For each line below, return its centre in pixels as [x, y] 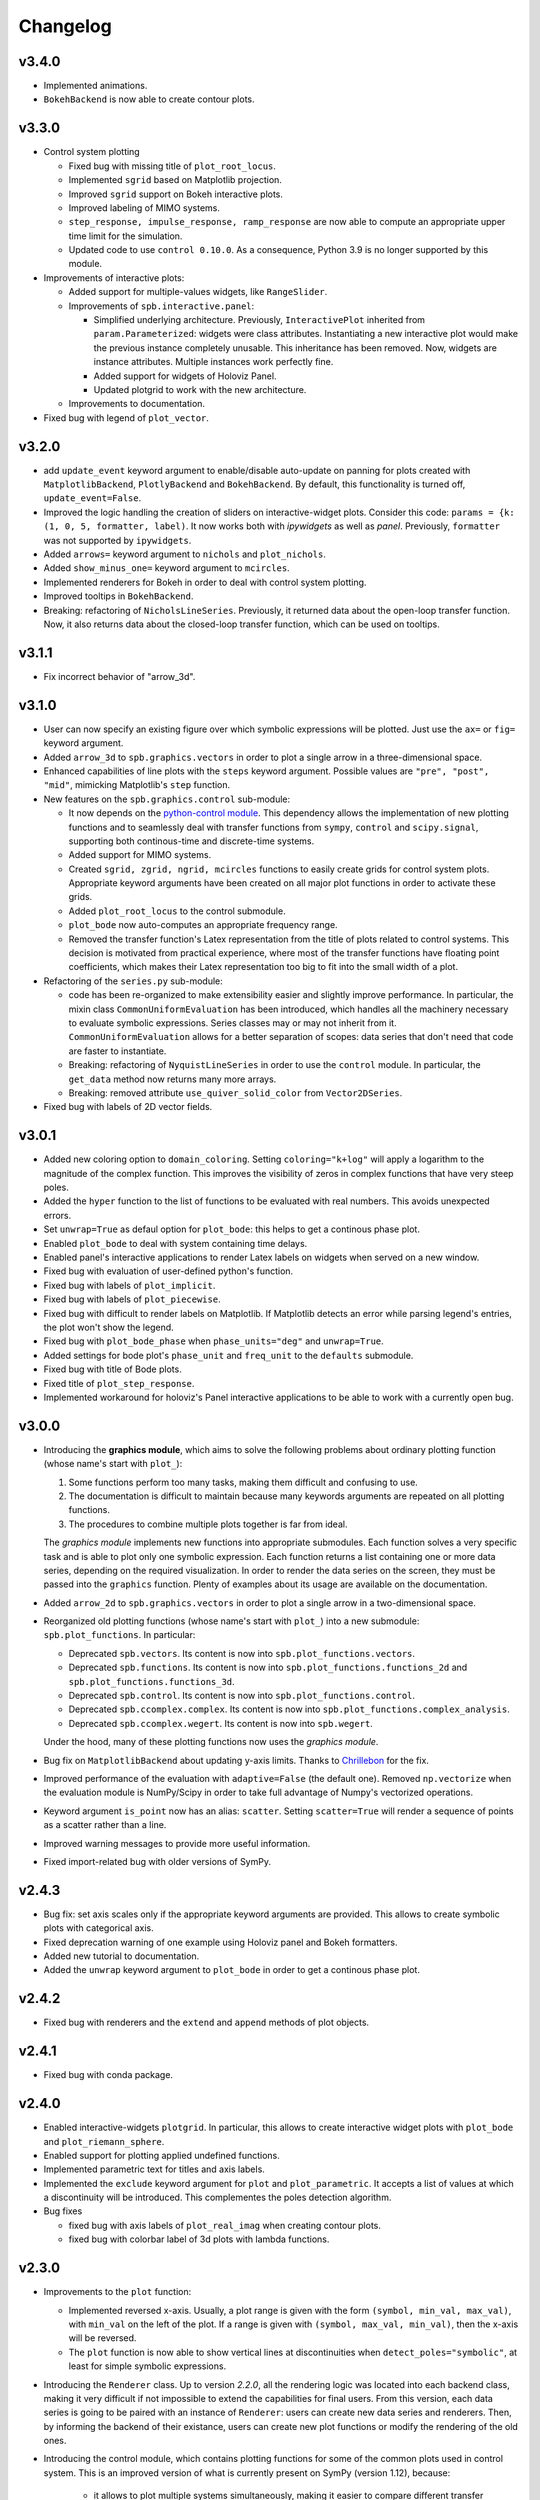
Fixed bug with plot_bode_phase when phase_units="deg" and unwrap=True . [213, 1341]
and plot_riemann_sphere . [104, 2141]
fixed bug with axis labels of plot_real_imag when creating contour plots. [225, 2225]
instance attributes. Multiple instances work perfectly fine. [213, 362]
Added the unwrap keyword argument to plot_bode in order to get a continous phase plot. [231, 1970]
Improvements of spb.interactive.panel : [161, 306]
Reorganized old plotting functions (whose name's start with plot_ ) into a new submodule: [231, 1621]
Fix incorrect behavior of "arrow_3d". [119, 676]
